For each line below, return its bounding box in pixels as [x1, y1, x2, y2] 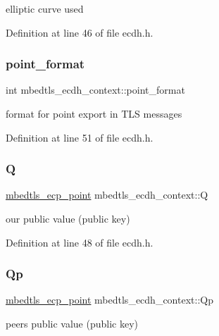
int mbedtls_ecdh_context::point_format [6, 82, 185, 97]
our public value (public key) [6, 211, 130, 225]
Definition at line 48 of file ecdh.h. [6, 235, 154, 249]
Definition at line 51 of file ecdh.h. [6, 130, 154, 144]
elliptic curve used [6, 1, 84, 15]
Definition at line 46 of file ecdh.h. [6, 25, 154, 39]
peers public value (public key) [6, 316, 138, 330]
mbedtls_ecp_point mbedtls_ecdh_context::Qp [6, 292, 213, 307]
